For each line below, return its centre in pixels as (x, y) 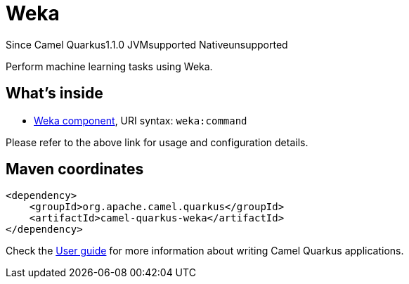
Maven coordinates (75, 169)
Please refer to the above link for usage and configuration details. (157, 142)
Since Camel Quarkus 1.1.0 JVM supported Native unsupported (147, 44)
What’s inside (54, 93)
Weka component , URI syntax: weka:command (141, 120)
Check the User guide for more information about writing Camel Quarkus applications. (205, 251)
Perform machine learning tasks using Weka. (109, 66)
